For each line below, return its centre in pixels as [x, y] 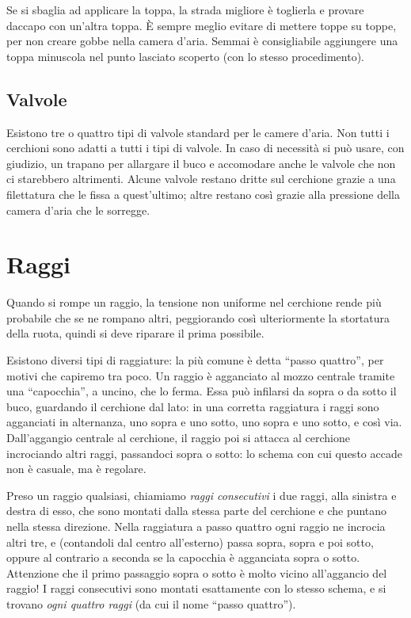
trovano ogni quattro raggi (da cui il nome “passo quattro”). [151, 603]
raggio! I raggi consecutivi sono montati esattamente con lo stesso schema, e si [196, 588]
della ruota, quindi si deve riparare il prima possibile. [135, 333]
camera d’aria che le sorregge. [78, 210]
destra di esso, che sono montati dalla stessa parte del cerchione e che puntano [197, 511]
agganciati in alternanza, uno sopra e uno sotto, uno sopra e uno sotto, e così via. [204, 422]
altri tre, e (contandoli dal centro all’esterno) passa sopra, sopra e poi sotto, [190, 542]
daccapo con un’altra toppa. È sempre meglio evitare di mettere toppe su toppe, [202, 25]
